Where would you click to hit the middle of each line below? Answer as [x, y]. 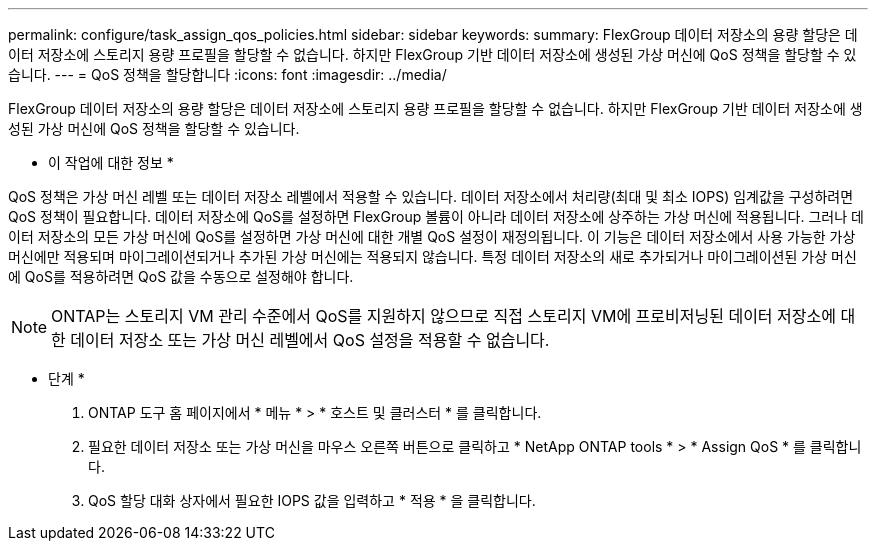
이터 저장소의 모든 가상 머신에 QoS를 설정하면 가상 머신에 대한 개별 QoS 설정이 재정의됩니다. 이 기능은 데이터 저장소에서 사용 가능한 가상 [432, 236]
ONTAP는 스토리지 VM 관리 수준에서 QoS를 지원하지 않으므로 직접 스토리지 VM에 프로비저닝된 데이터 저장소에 [443, 316]
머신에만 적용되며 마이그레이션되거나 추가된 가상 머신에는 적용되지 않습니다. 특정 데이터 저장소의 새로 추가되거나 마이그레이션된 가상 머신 [432, 256]
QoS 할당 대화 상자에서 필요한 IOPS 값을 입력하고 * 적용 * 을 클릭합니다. [312, 500]
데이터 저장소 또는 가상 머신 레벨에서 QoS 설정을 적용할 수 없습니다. [310, 340]
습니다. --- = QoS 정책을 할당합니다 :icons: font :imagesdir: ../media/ [227, 74]
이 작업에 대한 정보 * [111, 162]
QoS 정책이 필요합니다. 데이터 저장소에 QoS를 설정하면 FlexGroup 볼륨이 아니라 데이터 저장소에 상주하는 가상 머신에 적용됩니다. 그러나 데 [436, 216]
